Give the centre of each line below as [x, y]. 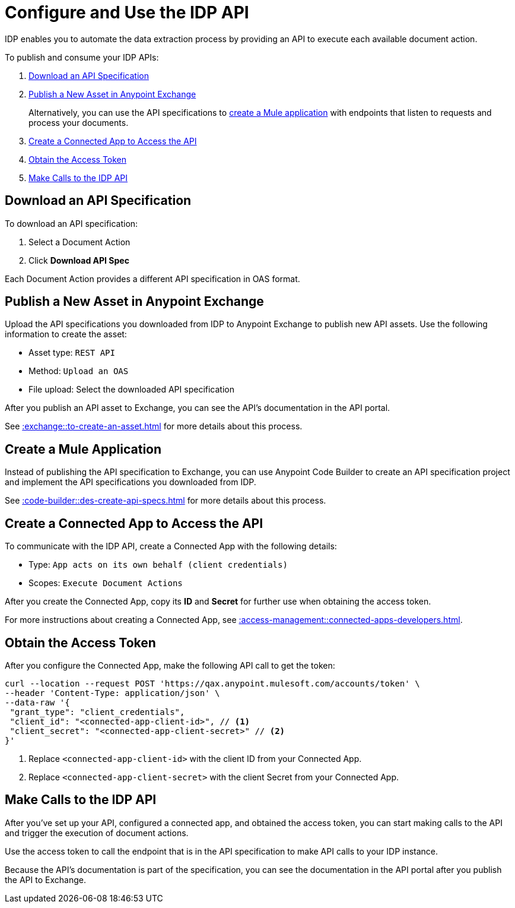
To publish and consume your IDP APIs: [82, 57]
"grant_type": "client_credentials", [97, 712]
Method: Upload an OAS [79, 371]
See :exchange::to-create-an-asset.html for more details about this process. [154, 426]
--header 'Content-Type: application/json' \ [112, 693]
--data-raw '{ [37, 702]
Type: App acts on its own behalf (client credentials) [158, 565]
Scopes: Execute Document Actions [106, 583]
